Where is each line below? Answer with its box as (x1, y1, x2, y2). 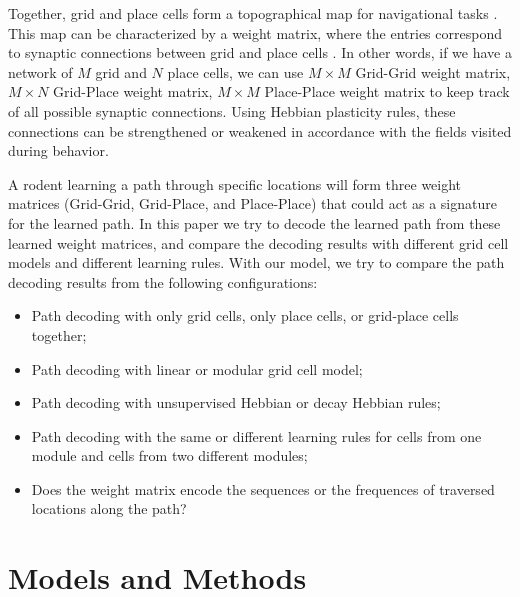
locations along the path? (31, 498, 187, 519)
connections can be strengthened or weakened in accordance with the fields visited (8, 120, 512, 141)
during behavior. (8, 140, 109, 161)
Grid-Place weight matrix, (53, 81, 213, 102)
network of (8, 61, 73, 82)
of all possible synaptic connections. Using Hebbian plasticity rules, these (8, 100, 456, 121)
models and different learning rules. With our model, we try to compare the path (8, 252, 505, 273)
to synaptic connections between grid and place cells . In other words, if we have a (8, 42, 512, 63)
